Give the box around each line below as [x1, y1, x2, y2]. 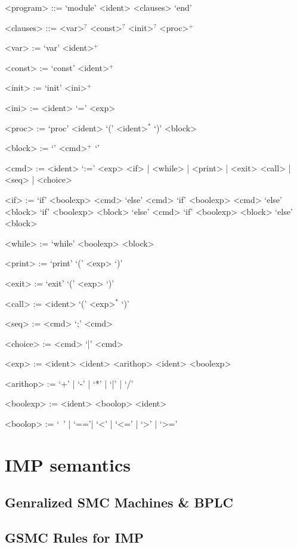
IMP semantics [5, 452, 131, 476]
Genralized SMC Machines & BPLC [5, 493, 234, 512]
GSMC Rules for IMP [5, 528, 144, 547]
